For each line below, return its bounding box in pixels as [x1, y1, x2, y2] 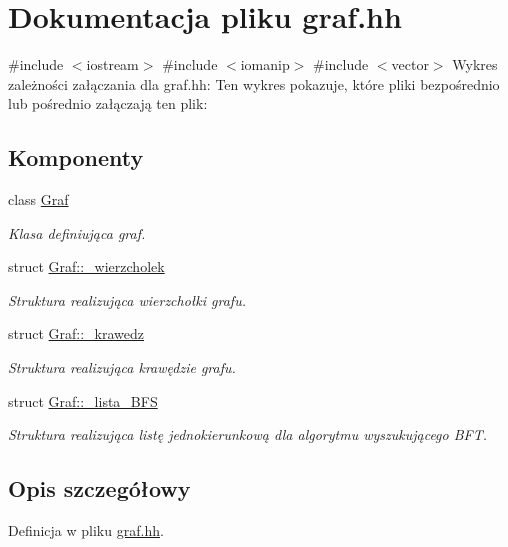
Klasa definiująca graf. [8, 222, 146, 243]
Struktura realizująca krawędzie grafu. [8, 357, 236, 378]
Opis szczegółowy [8, 473, 191, 504]
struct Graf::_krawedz [8, 323, 145, 344]
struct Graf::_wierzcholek [8, 256, 165, 277]
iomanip [240, 54, 290, 75]
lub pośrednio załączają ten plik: [8, 93, 208, 114]
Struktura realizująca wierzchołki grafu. [8, 289, 246, 310]
